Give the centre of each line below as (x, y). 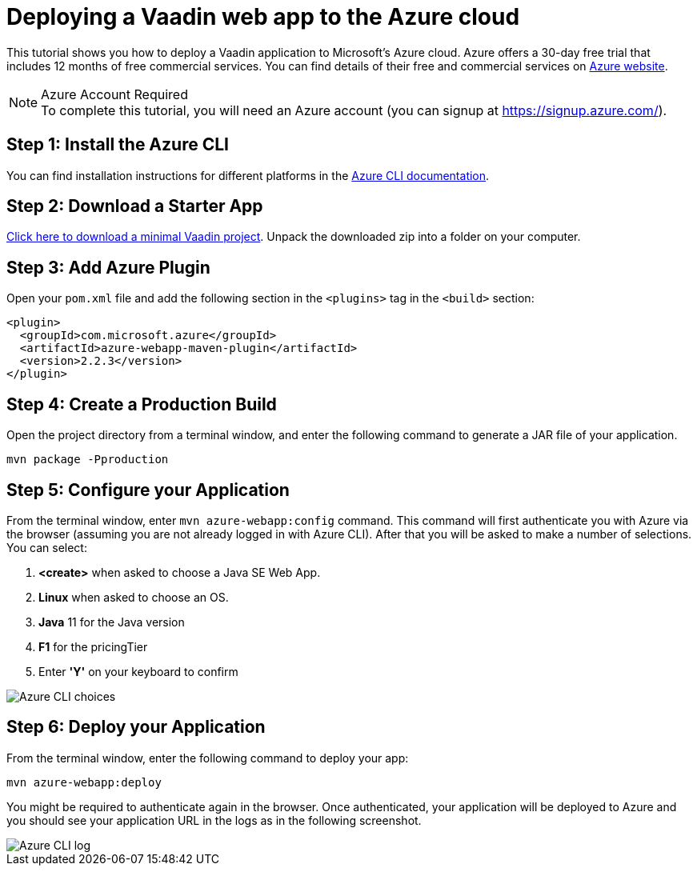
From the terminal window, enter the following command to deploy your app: (208, 758)
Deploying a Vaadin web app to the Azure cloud (263, 17)
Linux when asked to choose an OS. (134, 597)
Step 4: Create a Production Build (142, 404)
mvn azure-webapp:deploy (84, 782)
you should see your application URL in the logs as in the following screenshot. (214, 820)
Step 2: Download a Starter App (135, 206)
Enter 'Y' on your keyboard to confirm (138, 671)
